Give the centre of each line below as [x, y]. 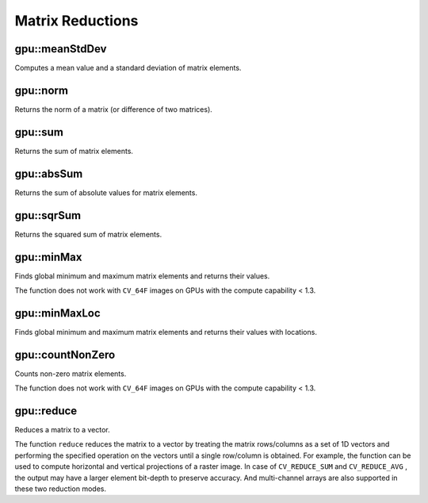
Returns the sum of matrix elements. [74, 151]
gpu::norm [42, 90]
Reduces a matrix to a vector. [62, 430]
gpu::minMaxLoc [57, 313]
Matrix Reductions [76, 21]
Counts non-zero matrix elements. [71, 374]
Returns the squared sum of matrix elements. [88, 234]
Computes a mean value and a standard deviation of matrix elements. [128, 68]
